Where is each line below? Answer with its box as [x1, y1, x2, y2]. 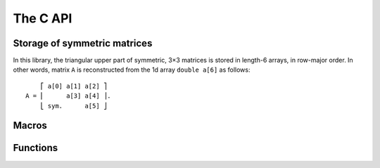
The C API [13, 11, 72, 26]
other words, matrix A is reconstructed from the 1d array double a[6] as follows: [13, 65, 251, 74]
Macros [13, 119, 47, 131]
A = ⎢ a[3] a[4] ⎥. [25, 92, 111, 100]
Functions [13, 142, 58, 154]
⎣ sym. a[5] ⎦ [39, 102, 108, 110]
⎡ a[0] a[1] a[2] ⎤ [39, 82, 108, 90]
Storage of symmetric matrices [13, 37, 153, 49]
